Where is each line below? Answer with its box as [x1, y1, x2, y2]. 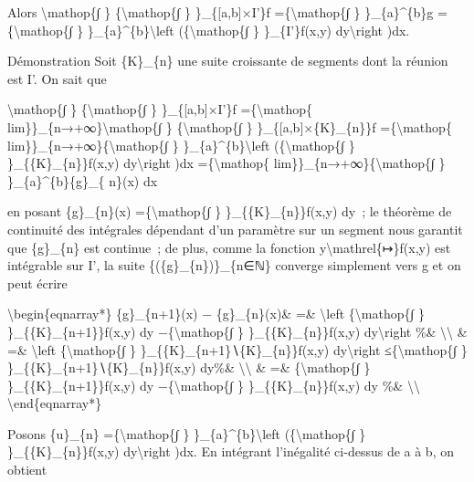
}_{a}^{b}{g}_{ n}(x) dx [7, 171, 158, 190]
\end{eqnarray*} [7, 393, 102, 413]
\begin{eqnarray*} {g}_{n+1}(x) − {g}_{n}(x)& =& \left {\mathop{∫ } [7, 304, 426, 323]
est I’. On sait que [7, 68, 107, 88]
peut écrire [7, 273, 68, 292]
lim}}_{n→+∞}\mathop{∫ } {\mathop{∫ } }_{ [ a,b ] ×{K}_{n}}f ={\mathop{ [7, 117, 452, 136]
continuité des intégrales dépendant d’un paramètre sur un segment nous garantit [7, 219, 463, 238]
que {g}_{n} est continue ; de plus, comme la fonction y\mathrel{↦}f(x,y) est [7, 237, 451, 257]
